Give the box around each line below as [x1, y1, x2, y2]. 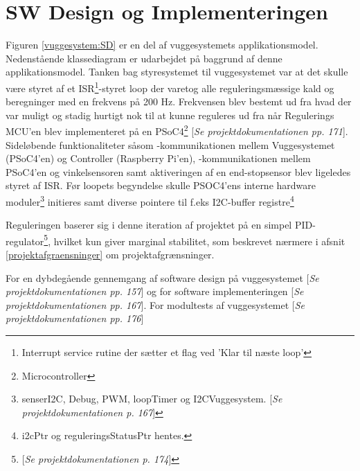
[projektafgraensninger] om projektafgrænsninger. [6, 247, 215, 262]
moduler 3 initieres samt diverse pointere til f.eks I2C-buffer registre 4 [6, 192, 294, 208]
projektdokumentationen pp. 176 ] [6, 311, 144, 326]
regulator [6, 233, 44, 248]
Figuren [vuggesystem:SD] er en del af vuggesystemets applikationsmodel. [6, 37, 318, 52]
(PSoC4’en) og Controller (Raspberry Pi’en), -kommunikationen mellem [6, 151, 311, 166]
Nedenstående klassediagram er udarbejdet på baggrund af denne [6, 51, 282, 65]
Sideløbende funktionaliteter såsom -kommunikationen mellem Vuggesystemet [6, 137, 335, 152]
